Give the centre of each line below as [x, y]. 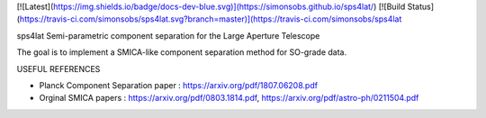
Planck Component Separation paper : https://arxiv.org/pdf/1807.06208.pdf [179, 85]
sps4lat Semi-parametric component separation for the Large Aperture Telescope [168, 35]
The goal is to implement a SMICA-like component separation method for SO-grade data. [181, 52]
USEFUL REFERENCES [58, 68]
